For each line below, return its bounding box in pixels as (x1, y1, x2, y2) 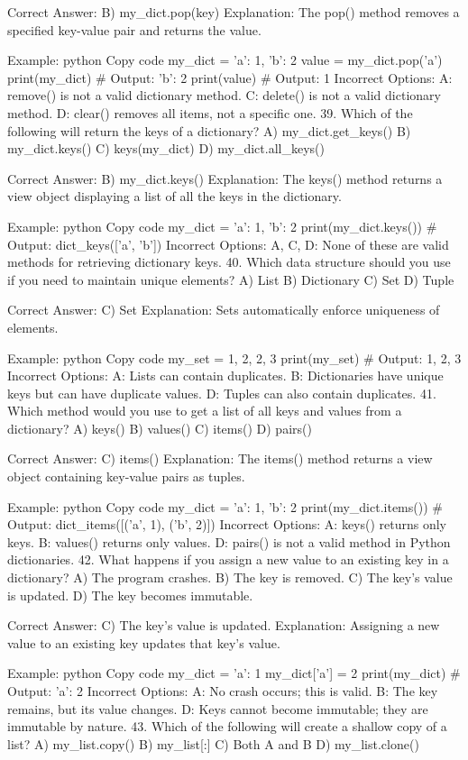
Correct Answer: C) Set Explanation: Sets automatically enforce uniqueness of (7, 300, 440, 319)
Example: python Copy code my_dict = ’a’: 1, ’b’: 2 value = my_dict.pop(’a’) (7, 50, 443, 69)
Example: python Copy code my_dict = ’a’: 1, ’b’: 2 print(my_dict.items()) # (7, 497, 443, 516)
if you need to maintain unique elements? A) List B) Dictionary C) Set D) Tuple (7, 270, 454, 288)
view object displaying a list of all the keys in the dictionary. (7, 187, 342, 206)
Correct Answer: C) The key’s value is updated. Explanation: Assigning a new (7, 616, 440, 635)
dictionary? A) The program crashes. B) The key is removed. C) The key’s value (7, 568, 453, 587)
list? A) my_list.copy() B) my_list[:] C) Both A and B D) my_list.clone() (7, 734, 419, 753)
